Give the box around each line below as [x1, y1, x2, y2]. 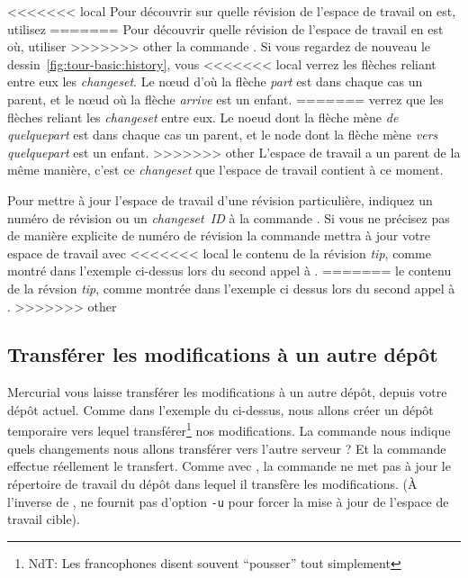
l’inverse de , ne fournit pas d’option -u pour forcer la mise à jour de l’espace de [7, 492, 449, 510]
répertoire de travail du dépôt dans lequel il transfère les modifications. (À [7, 474, 418, 492]
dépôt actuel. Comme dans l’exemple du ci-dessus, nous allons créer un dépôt [7, 400, 434, 419]
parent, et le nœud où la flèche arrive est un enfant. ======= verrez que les [7, 89, 444, 108]
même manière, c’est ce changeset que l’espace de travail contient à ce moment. [7, 160, 444, 179]
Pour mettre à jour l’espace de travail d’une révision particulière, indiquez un [7, 190, 433, 209]
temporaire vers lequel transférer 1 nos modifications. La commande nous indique [7, 419, 451, 440]
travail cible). [7, 510, 80, 528]
